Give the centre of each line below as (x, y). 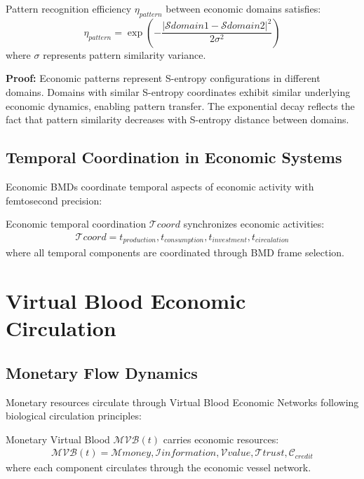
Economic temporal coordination (76, 224)
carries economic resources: (221, 439)
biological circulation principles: (74, 416)
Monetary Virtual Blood (58, 439)
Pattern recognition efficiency (69, 8)
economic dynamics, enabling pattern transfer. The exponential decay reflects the (180, 105)
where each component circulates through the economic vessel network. (159, 467)
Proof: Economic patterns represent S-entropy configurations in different (163, 78)
